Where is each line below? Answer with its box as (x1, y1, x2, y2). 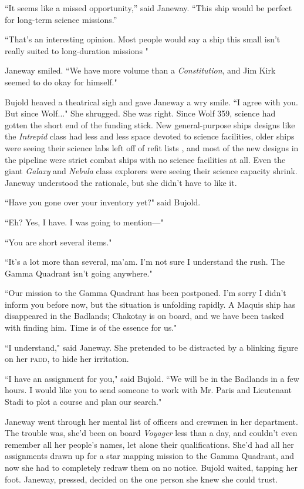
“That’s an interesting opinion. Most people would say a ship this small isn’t (5, 33, 281, 45)
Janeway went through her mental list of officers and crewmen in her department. (5, 415, 298, 427)
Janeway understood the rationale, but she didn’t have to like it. (5, 176, 237, 188)
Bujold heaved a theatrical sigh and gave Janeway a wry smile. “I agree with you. (5, 95, 298, 108)
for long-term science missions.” (5, 13, 117, 25)
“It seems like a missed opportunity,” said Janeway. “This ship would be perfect (5, 2, 292, 14)
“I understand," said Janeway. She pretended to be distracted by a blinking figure (5, 341, 298, 353)
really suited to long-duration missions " (5, 44, 148, 56)
